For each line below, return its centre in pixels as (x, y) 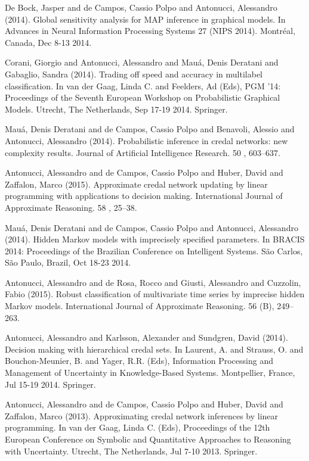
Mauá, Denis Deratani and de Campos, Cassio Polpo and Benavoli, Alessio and (150, 129)
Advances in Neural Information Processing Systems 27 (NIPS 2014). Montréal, (150, 31)
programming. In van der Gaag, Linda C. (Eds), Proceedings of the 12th (137, 427)
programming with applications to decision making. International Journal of (144, 196)
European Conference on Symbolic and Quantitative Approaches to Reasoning (148, 439)
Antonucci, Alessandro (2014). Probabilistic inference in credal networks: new (146, 140)
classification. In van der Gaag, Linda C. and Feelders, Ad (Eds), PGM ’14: (143, 85)
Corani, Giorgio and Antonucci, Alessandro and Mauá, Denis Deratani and (142, 62)
